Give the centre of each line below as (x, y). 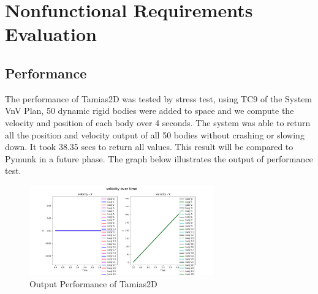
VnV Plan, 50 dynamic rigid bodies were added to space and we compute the (150, 111)
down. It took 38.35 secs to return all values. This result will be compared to (149, 147)
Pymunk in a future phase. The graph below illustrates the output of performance (159, 158)
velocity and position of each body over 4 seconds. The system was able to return (158, 122)
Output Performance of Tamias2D (93, 283)
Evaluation (51, 34)
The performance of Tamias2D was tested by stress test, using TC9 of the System (159, 98)
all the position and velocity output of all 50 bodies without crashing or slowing (155, 134)
